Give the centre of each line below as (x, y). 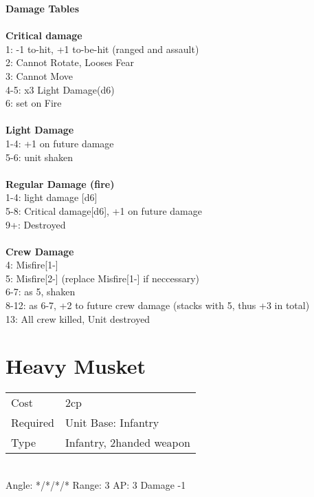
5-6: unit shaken (40, 157)
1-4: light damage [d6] (52, 197)
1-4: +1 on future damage (60, 143)
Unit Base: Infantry (112, 423)
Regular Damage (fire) (60, 183)
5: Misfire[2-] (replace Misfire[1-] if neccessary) (103, 278)
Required (33, 423)
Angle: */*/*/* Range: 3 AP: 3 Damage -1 (96, 484)
